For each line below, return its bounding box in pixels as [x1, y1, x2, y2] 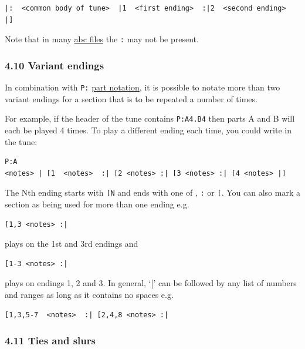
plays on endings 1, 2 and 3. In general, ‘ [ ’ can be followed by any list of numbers [5, 277, 297, 289]
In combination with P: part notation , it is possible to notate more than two [5, 81, 280, 93]
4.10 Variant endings [5, 58, 104, 72]
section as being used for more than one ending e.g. [5, 198, 189, 210]
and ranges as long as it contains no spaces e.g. [5, 288, 174, 300]
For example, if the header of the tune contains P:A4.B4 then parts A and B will [5, 112, 295, 125]
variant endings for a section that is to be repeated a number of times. [5, 92, 257, 105]
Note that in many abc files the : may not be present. [5, 33, 199, 45]
